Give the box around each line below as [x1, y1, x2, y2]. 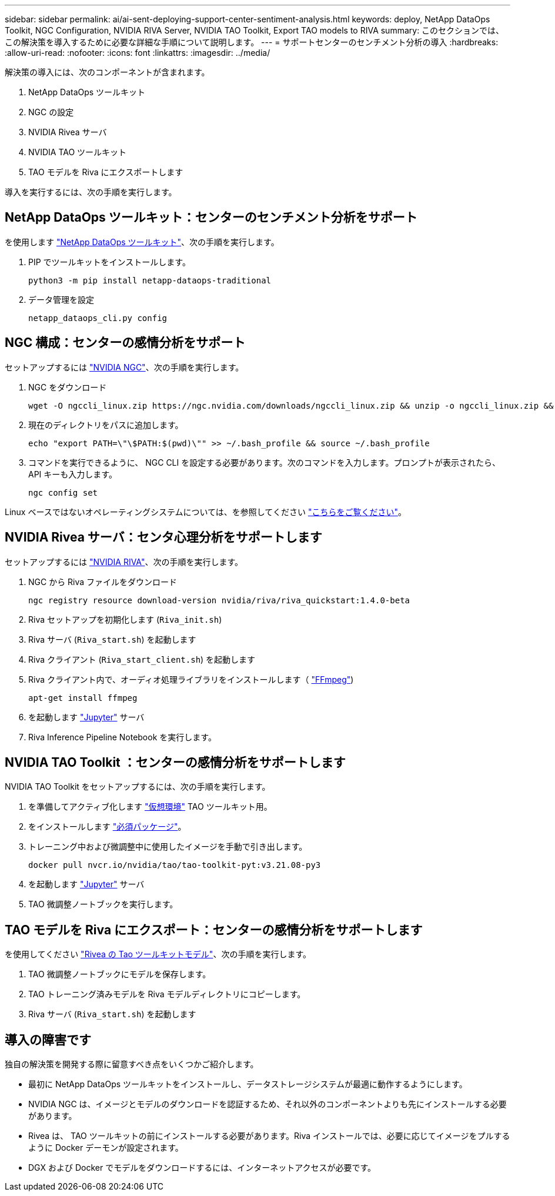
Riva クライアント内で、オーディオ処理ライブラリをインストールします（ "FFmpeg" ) [28, 674, 354, 684]
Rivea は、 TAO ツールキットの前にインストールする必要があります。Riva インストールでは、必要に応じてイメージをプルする [28, 1131, 510, 1141]
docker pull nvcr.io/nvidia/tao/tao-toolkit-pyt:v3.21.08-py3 [28, 860, 321, 870]
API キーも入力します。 [28, 469, 117, 479]
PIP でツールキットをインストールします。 [28, 256, 190, 267]
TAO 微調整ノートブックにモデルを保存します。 [28, 969, 211, 980]
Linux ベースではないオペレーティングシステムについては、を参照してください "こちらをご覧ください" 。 [5, 506, 406, 517]
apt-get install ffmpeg [28, 693, 138, 703]
